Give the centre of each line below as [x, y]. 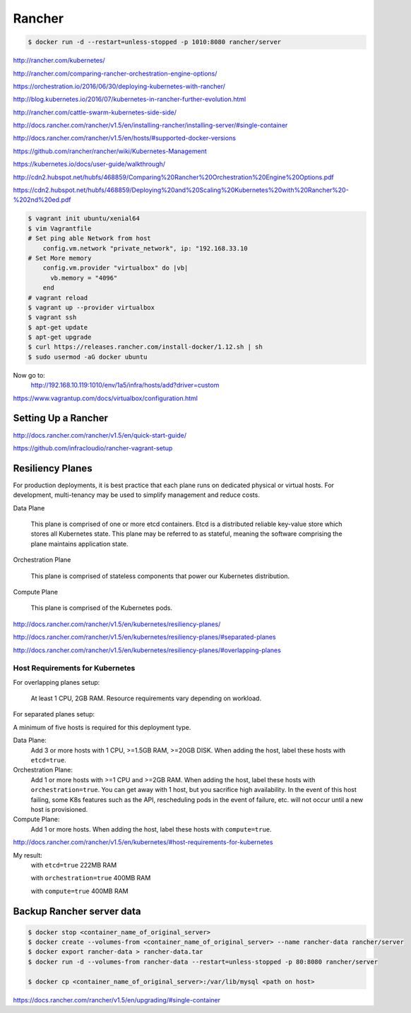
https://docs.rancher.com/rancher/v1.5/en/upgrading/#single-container [117, 1000]
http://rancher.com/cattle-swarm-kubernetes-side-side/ [95, 112]
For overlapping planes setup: [56, 682]
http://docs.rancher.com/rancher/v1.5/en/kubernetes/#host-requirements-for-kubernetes [143, 842]
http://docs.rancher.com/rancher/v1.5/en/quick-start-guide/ [100, 435]
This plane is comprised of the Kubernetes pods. [102, 608]
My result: [28, 855]
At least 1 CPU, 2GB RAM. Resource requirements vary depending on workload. [146, 698]
